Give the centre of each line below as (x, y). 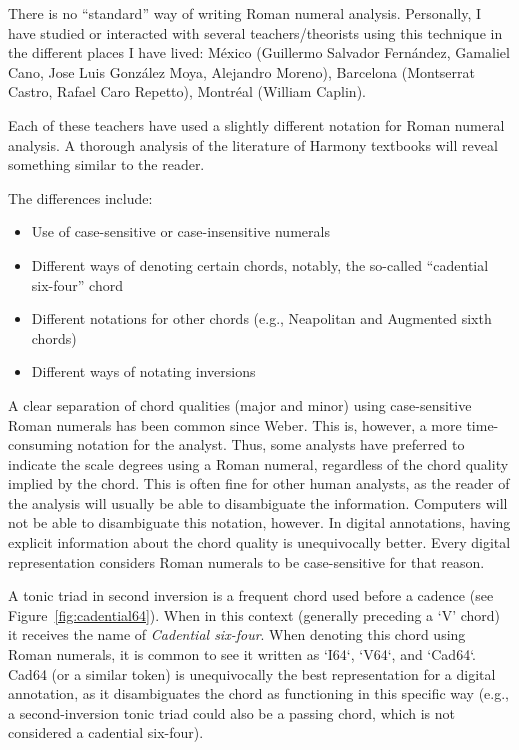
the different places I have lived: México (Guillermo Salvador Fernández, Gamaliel (259, 52)
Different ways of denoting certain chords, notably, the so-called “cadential (260, 264)
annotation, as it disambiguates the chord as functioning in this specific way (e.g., (259, 693)
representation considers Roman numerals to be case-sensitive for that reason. (246, 561)
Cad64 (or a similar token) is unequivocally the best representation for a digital (252, 673)
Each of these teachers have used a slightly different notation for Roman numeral (256, 124)
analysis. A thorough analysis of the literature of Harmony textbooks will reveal (253, 144)
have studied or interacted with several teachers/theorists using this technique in (255, 32)
